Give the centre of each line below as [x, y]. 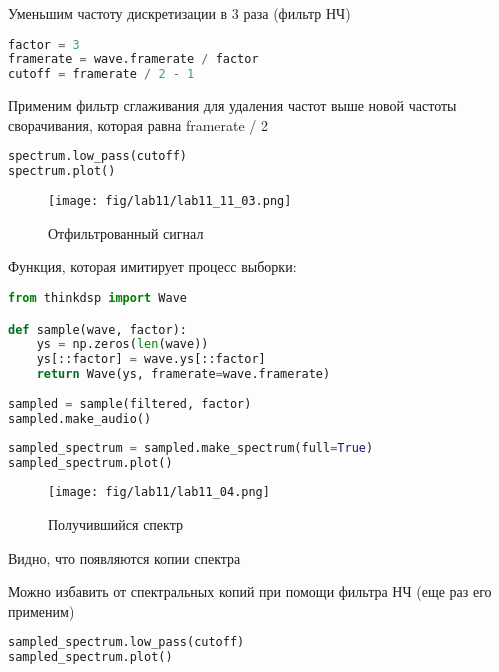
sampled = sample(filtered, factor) [130, 403]
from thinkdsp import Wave [97, 298]
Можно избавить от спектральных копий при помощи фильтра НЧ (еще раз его [250, 591]
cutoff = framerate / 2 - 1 [101, 74]
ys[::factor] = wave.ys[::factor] [151, 359]
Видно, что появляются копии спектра [124, 557]
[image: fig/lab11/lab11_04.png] [159, 492]
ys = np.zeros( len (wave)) [122, 344]
